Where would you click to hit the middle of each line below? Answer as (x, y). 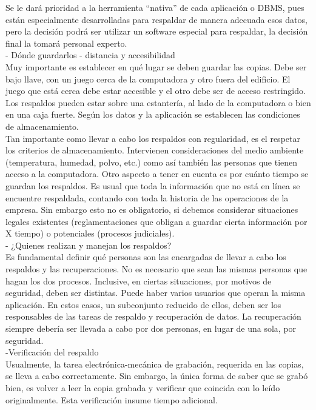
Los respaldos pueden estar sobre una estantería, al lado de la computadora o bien (158, 102)
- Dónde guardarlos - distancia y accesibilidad (90, 55)
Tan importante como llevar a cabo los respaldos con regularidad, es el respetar (153, 138)
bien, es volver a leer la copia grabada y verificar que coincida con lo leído (143, 388)
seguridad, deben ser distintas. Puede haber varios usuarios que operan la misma (156, 293)
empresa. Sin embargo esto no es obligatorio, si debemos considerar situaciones (152, 210)
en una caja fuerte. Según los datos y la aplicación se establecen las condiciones (153, 114)
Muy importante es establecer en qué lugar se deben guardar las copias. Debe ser (156, 66)
